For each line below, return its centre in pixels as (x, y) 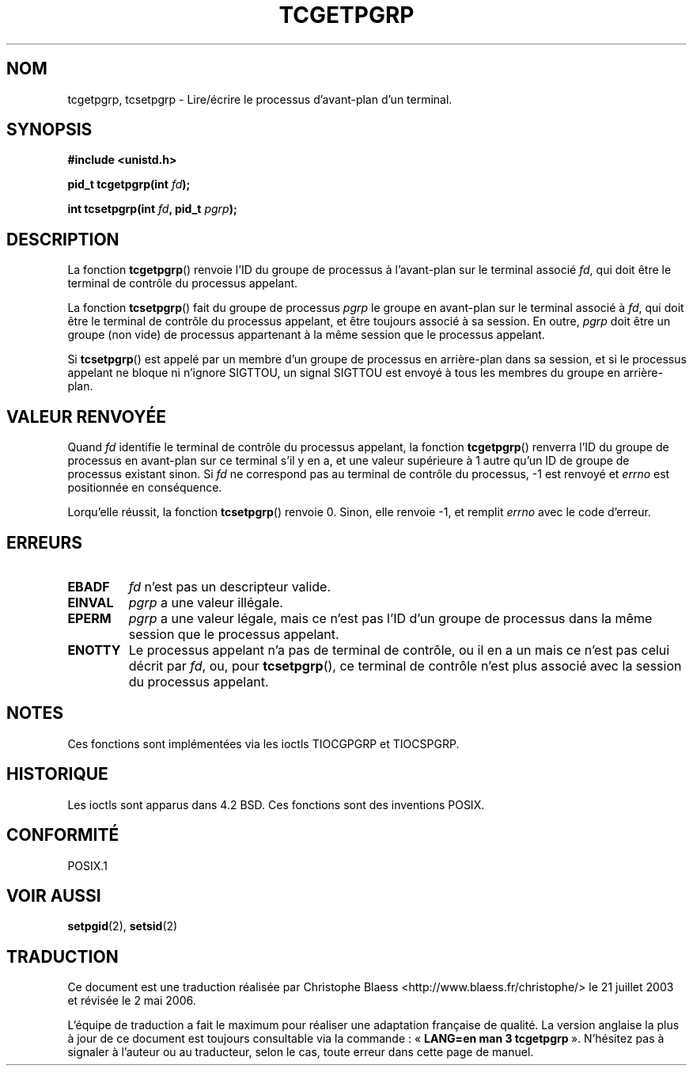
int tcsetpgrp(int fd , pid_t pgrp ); (152, 209)
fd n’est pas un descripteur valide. (230, 586)
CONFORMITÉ (63, 835)
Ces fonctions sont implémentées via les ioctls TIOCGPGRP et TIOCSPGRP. (263, 743)
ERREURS (45, 542)
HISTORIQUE (57, 774)
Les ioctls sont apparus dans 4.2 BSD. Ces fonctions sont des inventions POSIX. (276, 804)
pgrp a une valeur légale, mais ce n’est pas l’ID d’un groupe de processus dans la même (390, 618)
